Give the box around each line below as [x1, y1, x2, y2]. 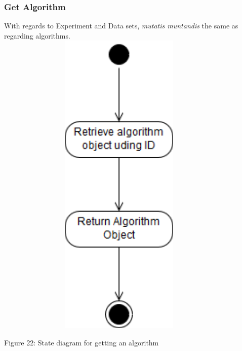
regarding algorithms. [4, 30, 70, 41]
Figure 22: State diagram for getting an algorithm [4, 337, 159, 347]
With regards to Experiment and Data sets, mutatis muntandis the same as [4, 20, 238, 31]
